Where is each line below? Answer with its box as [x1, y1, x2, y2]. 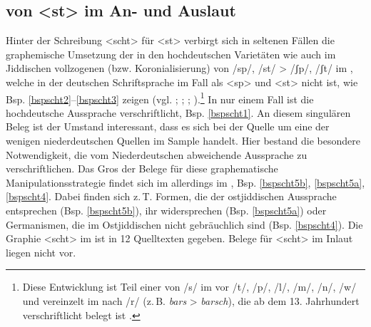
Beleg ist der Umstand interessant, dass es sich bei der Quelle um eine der [6, 119, 330, 134]
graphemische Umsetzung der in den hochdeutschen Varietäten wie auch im [6, 46, 336, 61]
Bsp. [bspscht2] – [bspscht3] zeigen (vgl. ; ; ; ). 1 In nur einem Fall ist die [6, 89, 314, 106]
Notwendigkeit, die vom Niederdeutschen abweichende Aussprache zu [6, 147, 308, 162]
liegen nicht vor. [6, 244, 76, 259]
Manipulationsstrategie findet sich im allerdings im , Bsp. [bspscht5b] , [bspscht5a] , [6, 175, 365, 190]
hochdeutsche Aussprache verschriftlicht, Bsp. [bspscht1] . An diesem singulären [6, 105, 351, 120]
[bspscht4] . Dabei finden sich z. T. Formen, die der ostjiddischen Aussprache [6, 189, 337, 204]
